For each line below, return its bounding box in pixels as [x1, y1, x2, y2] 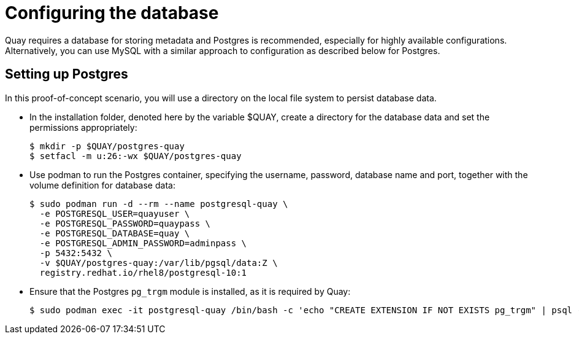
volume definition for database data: [29, 179, 175, 190]
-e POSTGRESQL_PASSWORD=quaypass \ [39, 218, 211, 228]
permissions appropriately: [29, 122, 137, 133]
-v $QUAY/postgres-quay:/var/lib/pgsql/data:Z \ [39, 257, 278, 268]
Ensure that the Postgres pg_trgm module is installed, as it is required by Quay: [29, 286, 351, 297]
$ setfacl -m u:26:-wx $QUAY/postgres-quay [29, 150, 242, 161]
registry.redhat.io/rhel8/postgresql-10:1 [39, 267, 247, 278]
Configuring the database [5, 2, 219, 23]
